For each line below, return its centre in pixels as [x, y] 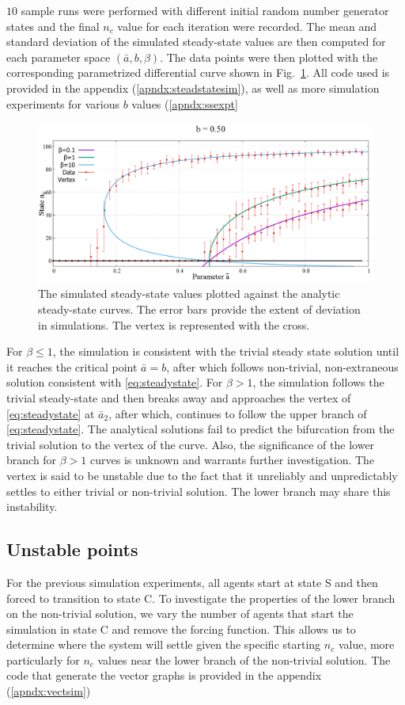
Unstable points [72, 549]
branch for [32, 460]
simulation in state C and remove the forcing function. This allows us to [181, 629]
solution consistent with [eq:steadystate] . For [115, 382]
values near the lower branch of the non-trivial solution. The [244, 659]
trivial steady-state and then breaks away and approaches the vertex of [179, 397]
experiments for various [63, 103]
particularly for [43, 659]
